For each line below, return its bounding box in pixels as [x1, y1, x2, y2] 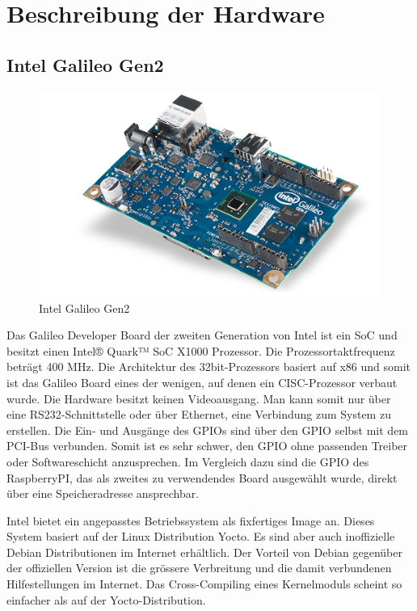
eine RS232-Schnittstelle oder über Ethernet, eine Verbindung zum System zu [6, 406, 391, 423]
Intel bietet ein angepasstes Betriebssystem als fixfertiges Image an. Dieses [6, 512, 375, 529]
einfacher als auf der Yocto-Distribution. [6, 591, 206, 608]
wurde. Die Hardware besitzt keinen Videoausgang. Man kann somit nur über [6, 390, 391, 407]
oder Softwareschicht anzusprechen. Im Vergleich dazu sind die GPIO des [6, 453, 369, 470]
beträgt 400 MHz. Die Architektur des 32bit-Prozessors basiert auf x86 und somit [6, 358, 411, 375]
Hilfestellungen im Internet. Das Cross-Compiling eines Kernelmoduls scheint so [6, 575, 402, 592]
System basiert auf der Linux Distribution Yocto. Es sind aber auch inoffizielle [6, 528, 395, 545]
